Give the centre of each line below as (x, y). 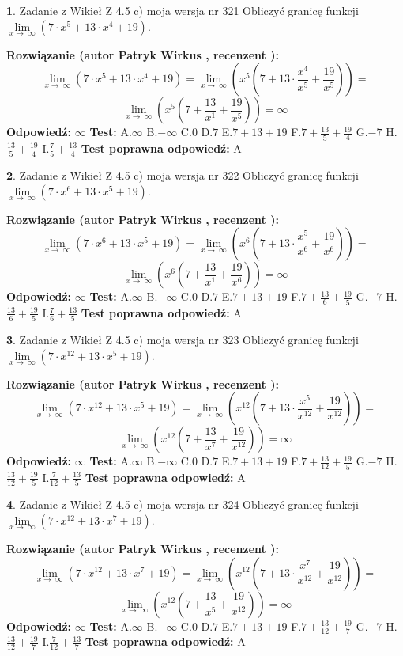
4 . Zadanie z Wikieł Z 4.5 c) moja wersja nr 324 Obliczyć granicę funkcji (183, 504)
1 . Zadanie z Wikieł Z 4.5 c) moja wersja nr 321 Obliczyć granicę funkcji (183, 10)
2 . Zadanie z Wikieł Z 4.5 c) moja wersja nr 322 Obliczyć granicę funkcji (183, 175)
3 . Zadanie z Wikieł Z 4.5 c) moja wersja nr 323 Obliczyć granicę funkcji (183, 340)
